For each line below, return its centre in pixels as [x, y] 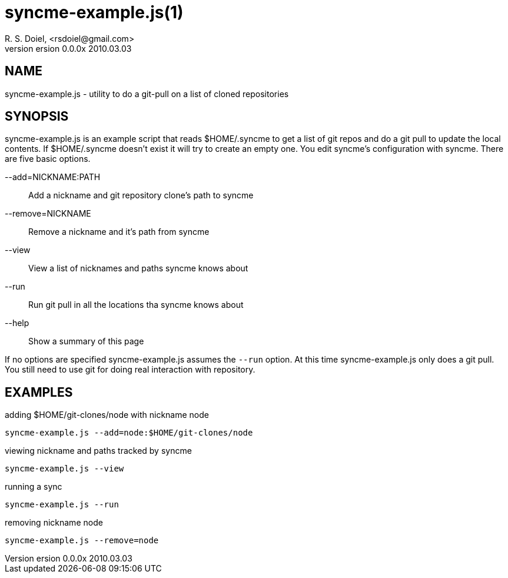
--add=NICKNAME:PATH [53, 177]
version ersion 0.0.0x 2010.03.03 [68, 48]
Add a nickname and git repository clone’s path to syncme [141, 195]
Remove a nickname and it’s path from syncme [119, 232]
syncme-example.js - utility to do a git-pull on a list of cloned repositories [147, 94]
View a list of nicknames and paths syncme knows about [138, 268]
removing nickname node [54, 523]
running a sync [34, 487]
